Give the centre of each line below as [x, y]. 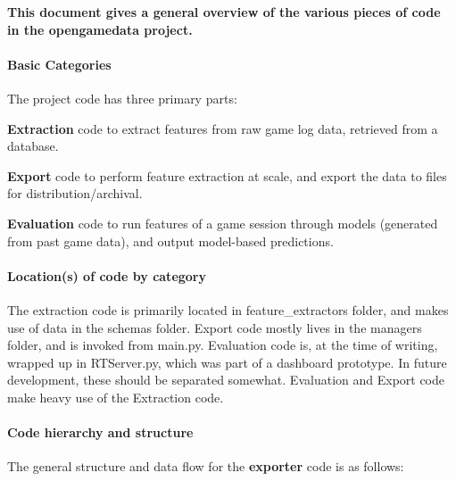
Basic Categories [59, 64]
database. [33, 146]
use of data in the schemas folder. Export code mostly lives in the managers [215, 327]
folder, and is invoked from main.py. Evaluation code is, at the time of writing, [223, 345]
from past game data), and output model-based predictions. [170, 240]
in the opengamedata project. [100, 29]
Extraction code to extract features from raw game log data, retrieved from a [223, 128]
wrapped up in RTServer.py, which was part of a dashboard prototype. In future [227, 362]
